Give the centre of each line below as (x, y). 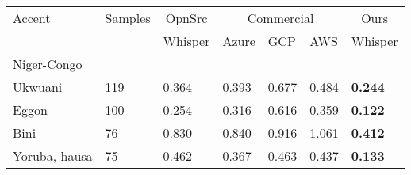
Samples (128, 18)
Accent (32, 18)
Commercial (280, 18)
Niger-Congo (48, 64)
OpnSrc (186, 18)
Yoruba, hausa (53, 156)
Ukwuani (38, 87)
